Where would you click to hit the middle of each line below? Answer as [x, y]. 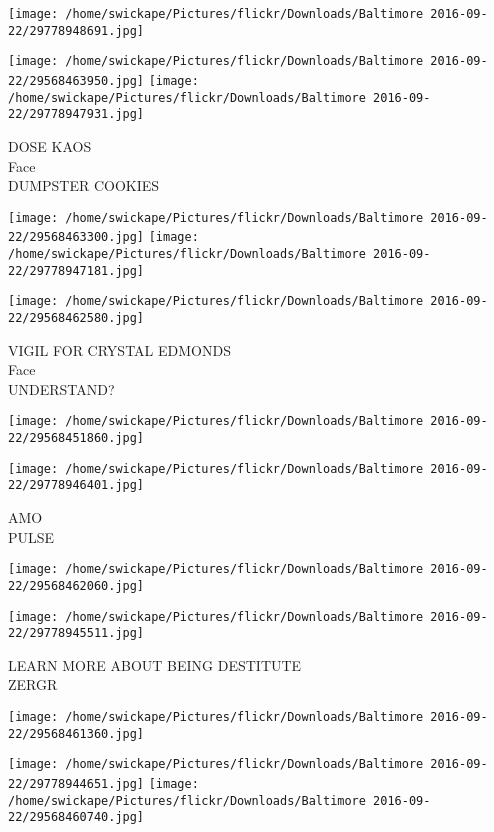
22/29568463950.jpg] [76, 80]
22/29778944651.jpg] [76, 784]
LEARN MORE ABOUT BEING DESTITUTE [155, 664]
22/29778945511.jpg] [76, 633]
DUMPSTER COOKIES [84, 185]
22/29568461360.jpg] [76, 733]
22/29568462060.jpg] [76, 585]
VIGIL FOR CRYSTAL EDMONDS [119, 349]
